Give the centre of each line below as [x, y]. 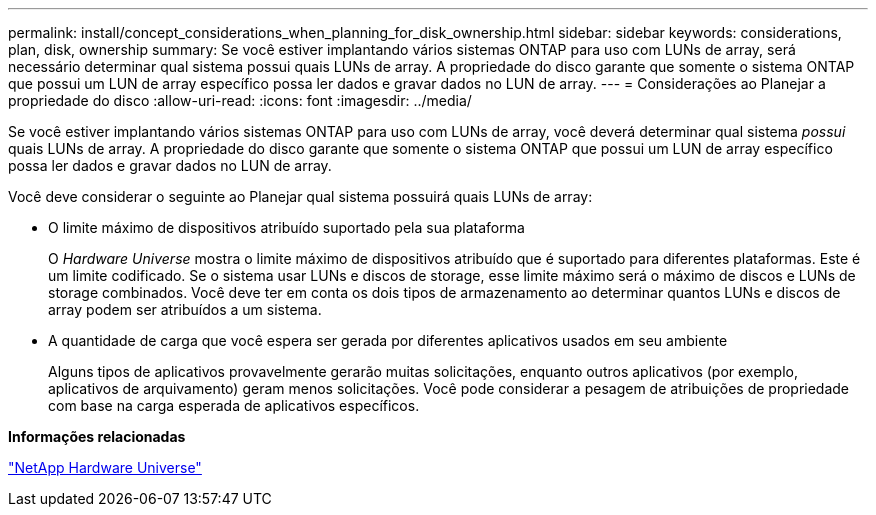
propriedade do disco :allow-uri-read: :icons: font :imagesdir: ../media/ [240, 100]
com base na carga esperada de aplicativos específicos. [234, 405]
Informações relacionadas [97, 436]
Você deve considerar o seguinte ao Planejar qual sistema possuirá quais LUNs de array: [300, 196]
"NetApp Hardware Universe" [105, 467]
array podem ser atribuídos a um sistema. [185, 309]
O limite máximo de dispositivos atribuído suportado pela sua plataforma [286, 227]
